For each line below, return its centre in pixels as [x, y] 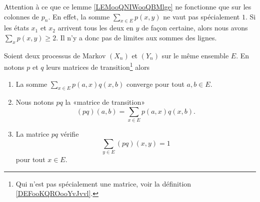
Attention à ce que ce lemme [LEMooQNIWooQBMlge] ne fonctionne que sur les [128, 6]
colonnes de [22, 16]
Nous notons [35, 102]
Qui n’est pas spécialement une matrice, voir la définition [103, 183]
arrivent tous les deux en [95, 28]
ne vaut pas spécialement [201, 16]
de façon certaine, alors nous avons [194, 28]
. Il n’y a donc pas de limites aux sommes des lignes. [136, 37]
